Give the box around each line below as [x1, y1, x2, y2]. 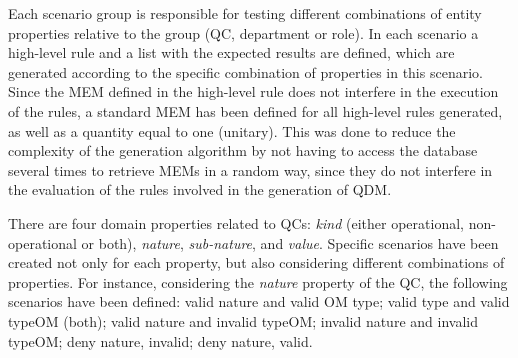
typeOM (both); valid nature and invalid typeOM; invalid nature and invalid [8, 310, 478, 331]
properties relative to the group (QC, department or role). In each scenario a [8, 22, 479, 43]
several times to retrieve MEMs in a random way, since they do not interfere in [8, 159, 493, 180]
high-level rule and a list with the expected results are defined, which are [8, 42, 455, 63]
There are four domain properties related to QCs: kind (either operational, [8, 212, 464, 233]
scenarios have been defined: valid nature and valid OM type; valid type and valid [8, 291, 510, 312]
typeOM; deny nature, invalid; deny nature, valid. [8, 330, 313, 351]
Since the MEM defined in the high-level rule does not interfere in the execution [8, 81, 499, 102]
